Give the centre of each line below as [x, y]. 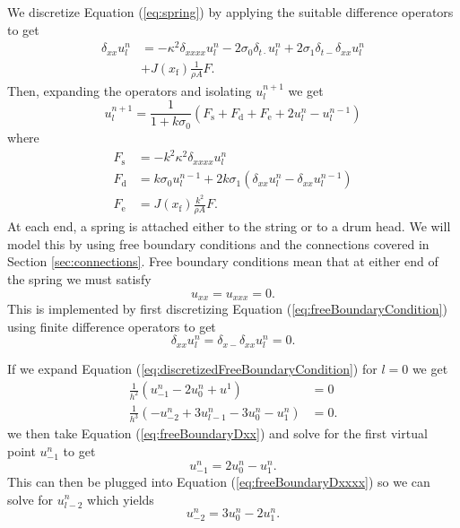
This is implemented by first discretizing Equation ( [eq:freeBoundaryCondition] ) [227, 309]
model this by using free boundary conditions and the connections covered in [218, 243]
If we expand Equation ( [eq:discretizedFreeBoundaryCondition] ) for [192, 369]
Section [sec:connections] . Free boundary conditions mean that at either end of [223, 261]
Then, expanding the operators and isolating [130, 90]
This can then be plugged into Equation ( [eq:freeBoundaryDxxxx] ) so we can [219, 481]
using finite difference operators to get [112, 326]
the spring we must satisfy [79, 278]
